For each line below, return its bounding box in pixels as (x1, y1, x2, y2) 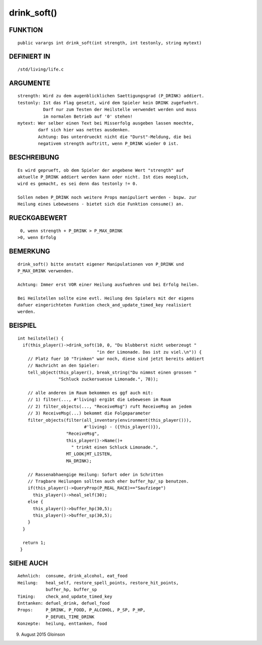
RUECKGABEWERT (9, 214, 67, 222)
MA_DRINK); (66, 458, 92, 464)
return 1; (22, 540, 46, 545)
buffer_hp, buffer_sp (45, 587, 97, 592)
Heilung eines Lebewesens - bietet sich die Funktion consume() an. (17, 201, 184, 207)
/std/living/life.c (17, 66, 64, 72)
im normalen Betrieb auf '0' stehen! (43, 113, 133, 119)
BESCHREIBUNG (9, 153, 60, 161)
